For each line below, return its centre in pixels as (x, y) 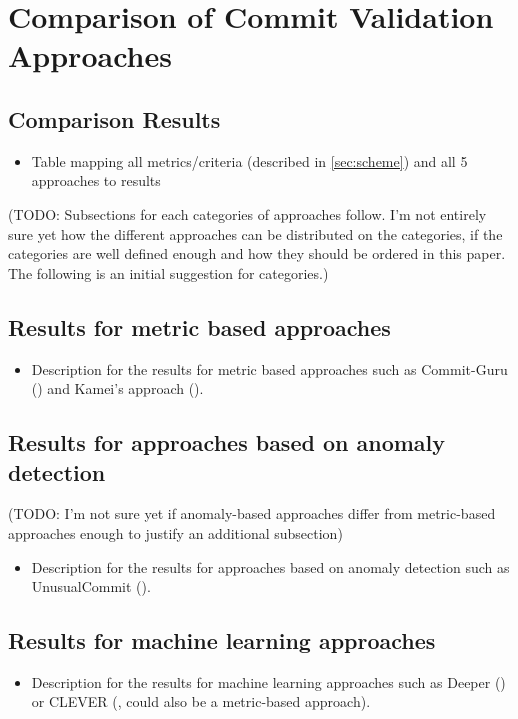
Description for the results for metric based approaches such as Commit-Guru (269, 368)
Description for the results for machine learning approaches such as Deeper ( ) (268, 681)
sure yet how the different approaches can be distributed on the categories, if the (255, 233)
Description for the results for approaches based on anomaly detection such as (270, 566)
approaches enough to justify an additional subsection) (175, 532)
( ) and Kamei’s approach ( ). (117, 388)
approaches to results (96, 180)
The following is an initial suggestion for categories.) (168, 272)
